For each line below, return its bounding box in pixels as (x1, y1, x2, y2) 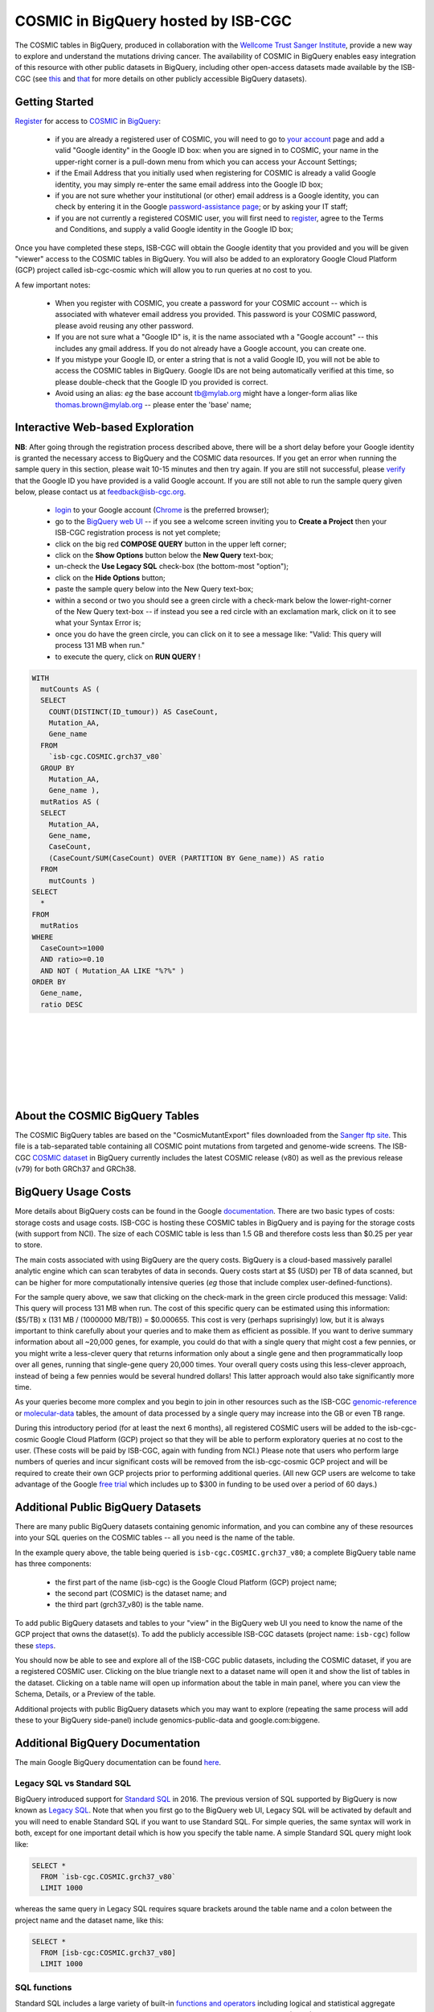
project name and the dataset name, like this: (14, 1915, 164, 1925)
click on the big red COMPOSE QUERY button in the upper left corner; (55, 539, 287, 549)
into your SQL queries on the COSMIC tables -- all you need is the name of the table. (14, 1533, 295, 1543)
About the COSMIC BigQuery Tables (14, 1109, 200, 1123)
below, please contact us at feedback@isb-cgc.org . (14, 487, 186, 497)
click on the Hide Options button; (55, 572, 166, 583)
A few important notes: (14, 280, 91, 290)
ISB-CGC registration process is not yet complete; (55, 528, 221, 538)
